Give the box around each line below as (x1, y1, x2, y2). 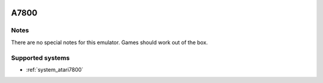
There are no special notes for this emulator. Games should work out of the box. (11, 39, 208, 46)
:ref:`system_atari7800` (26, 66, 84, 73)
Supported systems (11, 54, 70, 62)
